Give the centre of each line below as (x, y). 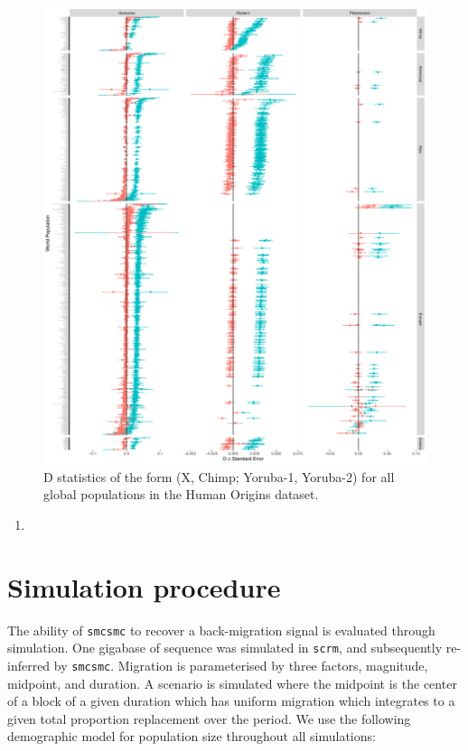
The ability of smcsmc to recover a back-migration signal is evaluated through (221, 630)
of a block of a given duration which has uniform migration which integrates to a (231, 701)
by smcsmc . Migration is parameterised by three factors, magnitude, (241, 665)
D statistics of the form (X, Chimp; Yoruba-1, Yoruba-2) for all (219, 476)
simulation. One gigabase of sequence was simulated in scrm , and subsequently (225, 648)
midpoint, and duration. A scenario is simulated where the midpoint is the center (232, 683)
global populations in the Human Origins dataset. (181, 494)
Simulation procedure (144, 586)
